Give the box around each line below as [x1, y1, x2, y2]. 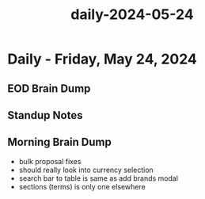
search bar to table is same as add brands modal [18, 173, 179, 183]
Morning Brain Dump [7, 136, 112, 149]
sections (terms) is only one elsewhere [18, 182, 146, 191]
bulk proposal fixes [18, 156, 82, 166]
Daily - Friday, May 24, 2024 [7, 50, 197, 68]
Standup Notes [7, 109, 83, 122]
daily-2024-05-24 [70, 6, 195, 24]
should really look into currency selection [18, 165, 154, 174]
